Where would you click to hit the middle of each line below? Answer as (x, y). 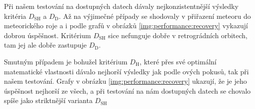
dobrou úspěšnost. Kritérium (48, 35)
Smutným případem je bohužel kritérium (66, 61)
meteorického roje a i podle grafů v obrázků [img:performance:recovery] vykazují (126, 26)
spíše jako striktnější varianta (48, 100)
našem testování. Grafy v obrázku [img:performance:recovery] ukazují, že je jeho (126, 81)
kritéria (15, 16)
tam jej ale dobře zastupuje (45, 45)
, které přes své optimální (178, 61)
